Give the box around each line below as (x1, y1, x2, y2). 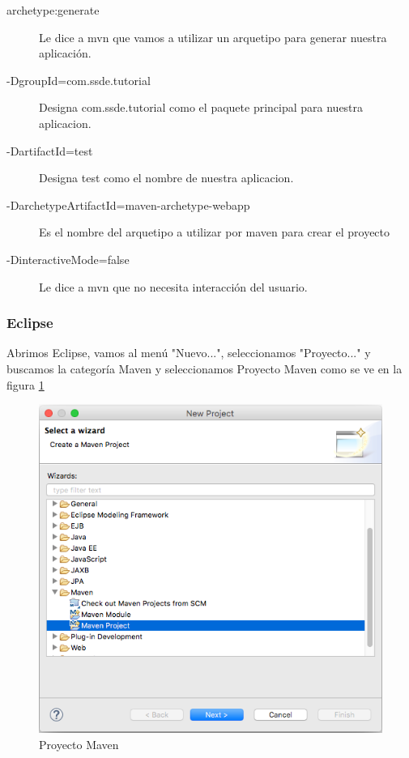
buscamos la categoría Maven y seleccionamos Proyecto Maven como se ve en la (6, 360, 403, 377)
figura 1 (6, 376, 45, 393)
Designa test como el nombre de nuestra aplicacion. (39, 169, 294, 186)
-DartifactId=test (6, 142, 93, 159)
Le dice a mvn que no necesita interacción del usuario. (39, 278, 308, 295)
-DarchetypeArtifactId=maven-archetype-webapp (6, 196, 250, 213)
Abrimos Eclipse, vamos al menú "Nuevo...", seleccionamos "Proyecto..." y (6, 344, 371, 361)
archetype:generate (6, 2, 100, 18)
